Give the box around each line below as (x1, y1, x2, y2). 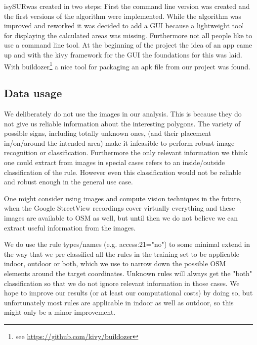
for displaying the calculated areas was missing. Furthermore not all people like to (4, 30, 253, 40)
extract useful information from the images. (4, 222, 136, 232)
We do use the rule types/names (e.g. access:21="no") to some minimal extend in (4, 239, 250, 249)
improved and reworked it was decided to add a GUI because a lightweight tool (4, 20, 244, 31)
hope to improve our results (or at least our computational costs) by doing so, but (4, 287, 253, 298)
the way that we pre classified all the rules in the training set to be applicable (4, 248, 240, 259)
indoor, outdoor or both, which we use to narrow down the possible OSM (4, 258, 226, 269)
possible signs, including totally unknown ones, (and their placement (4, 128, 212, 138)
